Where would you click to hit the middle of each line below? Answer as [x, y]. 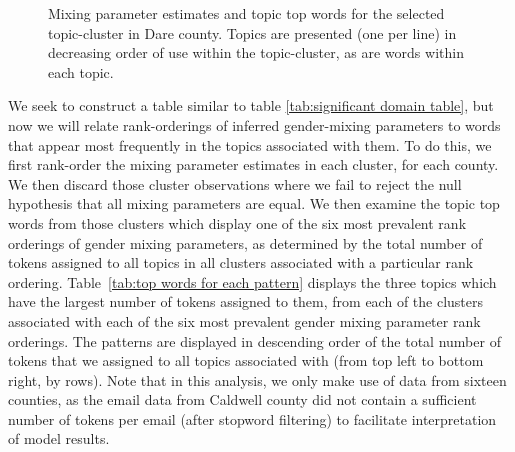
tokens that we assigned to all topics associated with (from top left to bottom [246, 360]
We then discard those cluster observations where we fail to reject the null [235, 183]
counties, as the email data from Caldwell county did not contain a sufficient [242, 399]
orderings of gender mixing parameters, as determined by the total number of [245, 242]
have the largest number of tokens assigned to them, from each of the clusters [246, 301]
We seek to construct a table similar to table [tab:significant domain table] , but [251, 105]
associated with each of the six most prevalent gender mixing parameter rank [244, 320]
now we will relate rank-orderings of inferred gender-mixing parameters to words [254, 124]
